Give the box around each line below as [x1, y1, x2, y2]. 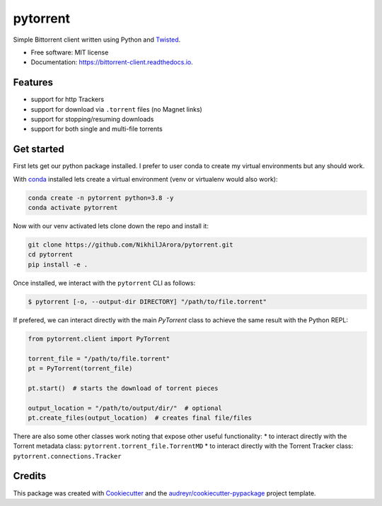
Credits [13, 470, 47, 482]
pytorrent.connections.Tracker [13, 452, 122, 460]
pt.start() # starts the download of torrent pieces [28, 384, 219, 392]
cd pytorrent [28, 251, 74, 259]
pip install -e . [28, 260, 88, 269]
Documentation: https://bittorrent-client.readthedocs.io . [30, 58, 194, 66]
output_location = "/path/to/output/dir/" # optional [28, 404, 222, 412]
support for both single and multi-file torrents [30, 124, 163, 134]
